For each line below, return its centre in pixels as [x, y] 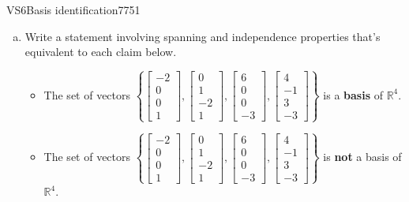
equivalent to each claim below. [101, 52]
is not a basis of [362, 157]
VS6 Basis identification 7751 [73, 9]
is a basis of [353, 94]
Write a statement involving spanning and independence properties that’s [203, 36]
